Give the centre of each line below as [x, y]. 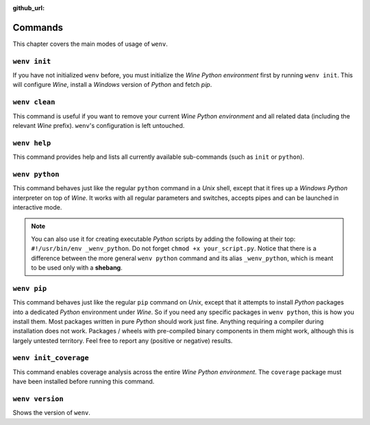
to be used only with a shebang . [77, 268]
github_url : [28, 8]
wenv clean [34, 102]
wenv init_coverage [51, 358]
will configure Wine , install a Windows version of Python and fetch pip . [112, 85]
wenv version [38, 399]
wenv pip [30, 288]
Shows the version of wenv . [51, 413]
